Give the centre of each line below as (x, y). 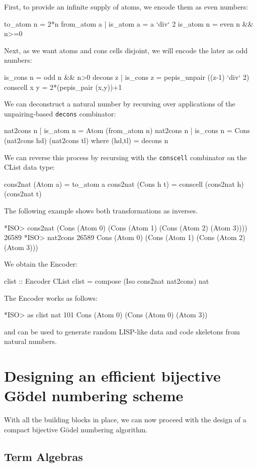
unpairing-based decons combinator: (60, 113)
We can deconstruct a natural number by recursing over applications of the (120, 104)
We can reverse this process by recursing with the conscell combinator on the (125, 157)
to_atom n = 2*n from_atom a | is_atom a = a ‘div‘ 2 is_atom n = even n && (129, 23)
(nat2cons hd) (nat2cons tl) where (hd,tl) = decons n (86, 140)
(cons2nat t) (23, 194)
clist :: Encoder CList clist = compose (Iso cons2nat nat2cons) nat (107, 281)
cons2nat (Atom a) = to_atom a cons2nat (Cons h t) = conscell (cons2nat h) (124, 184)
